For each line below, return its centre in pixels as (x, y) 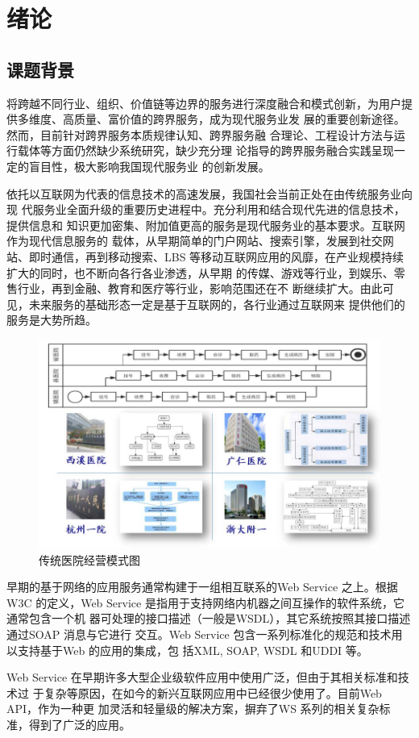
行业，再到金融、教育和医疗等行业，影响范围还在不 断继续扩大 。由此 (200, 288)
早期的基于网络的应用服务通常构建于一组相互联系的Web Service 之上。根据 (202, 587)
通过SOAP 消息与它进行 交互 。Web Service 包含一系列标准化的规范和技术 (199, 634)
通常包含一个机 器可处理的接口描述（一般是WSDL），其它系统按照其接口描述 (209, 618)
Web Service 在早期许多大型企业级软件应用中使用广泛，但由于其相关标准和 (202, 677)
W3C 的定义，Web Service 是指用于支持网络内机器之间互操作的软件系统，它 (205, 602)
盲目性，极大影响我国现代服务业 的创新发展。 (149, 166)
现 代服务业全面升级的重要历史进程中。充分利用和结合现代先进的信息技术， (206, 209)
